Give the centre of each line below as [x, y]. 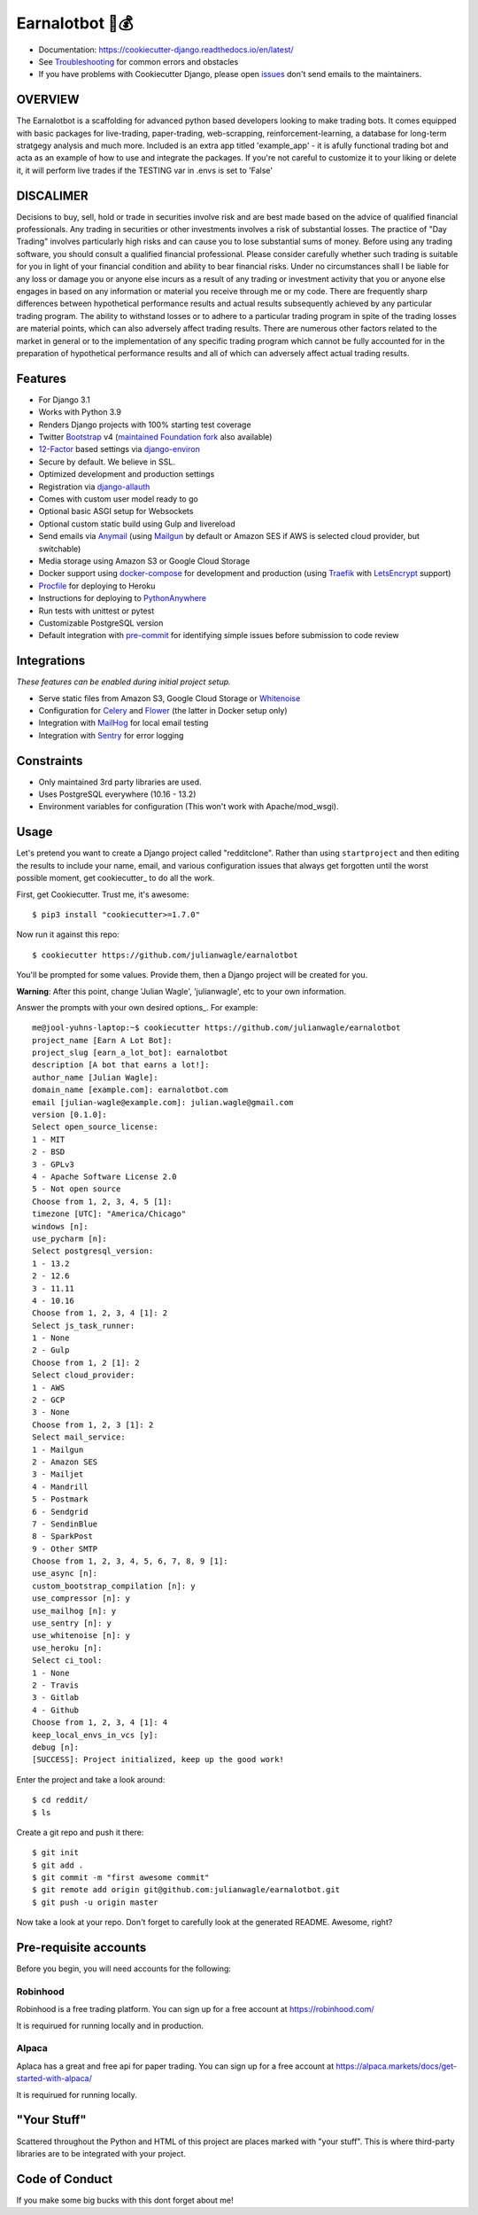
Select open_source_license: [95, 1127]
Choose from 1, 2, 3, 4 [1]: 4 [100, 1723]
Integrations [51, 661]
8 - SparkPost [62, 1536]
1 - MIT [49, 1139]
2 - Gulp [51, 1350]
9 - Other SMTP [65, 1548]
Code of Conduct [65, 2179]
